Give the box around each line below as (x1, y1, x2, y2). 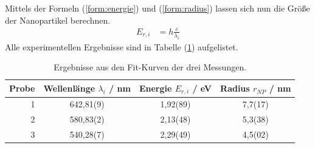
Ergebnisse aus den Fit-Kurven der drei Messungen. (54, 61, 247, 73)
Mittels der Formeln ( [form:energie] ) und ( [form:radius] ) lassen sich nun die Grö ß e (5, 2, 310, 14)
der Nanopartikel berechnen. (5, 13, 111, 26)
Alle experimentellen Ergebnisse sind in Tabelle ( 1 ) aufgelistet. (5, 40, 238, 53)
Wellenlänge (43, 82, 95, 95)
